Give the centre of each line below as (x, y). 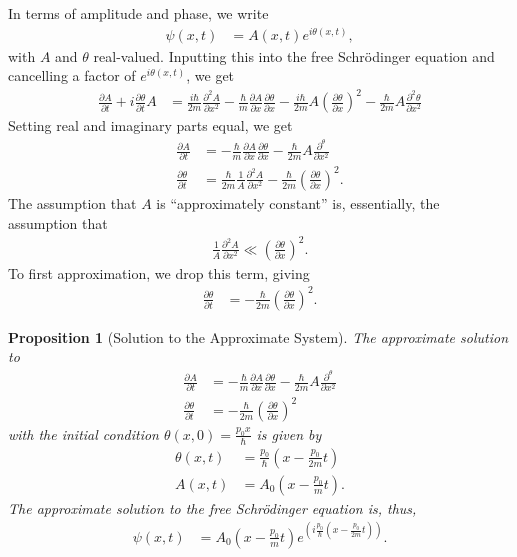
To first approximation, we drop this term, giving (159, 272)
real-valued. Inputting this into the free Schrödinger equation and (294, 55)
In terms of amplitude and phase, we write (138, 13)
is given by (289, 433)
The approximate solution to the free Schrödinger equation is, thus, (212, 507)
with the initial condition (83, 433)
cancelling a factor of (72, 75)
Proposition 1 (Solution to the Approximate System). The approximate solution (258, 336)
